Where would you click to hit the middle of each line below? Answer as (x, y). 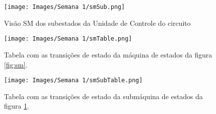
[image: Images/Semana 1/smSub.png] (65, 7)
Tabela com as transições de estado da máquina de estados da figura (108, 54)
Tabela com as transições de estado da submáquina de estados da (104, 96)
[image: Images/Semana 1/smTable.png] (68, 39)
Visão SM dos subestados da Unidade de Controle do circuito (97, 23)
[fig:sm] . (16, 64)
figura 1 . (17, 106)
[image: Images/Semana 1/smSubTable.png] (73, 81)
